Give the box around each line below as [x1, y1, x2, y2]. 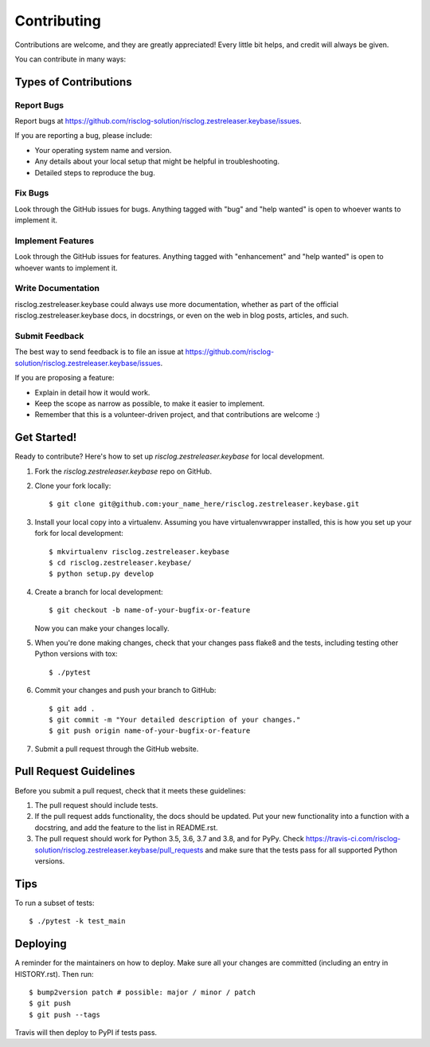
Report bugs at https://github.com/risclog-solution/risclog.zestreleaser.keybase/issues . [14, 116, 302, 126]
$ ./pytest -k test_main [29, 917, 126, 926]
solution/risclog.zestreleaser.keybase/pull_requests [34, 845, 204, 855]
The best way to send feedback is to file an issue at [14, 347, 184, 356]
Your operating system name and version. [34, 145, 172, 155]
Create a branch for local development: [34, 587, 163, 596]
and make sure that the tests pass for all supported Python [205, 845, 397, 855]
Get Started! [14, 431, 77, 444]
